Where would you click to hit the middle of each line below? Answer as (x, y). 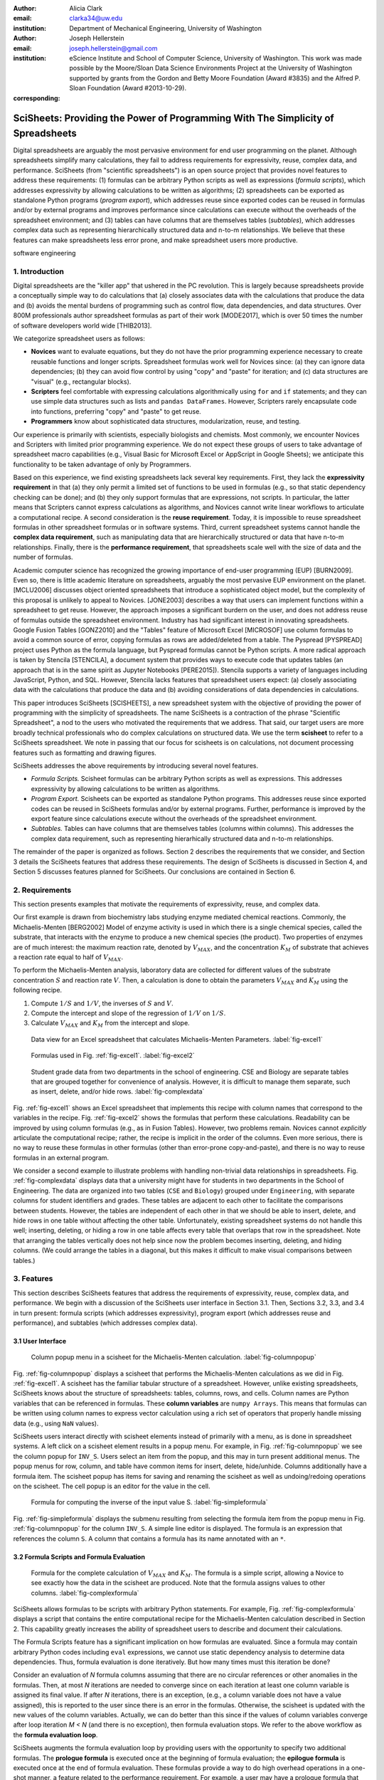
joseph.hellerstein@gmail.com (113, 48)
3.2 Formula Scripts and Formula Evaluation (79, 1556)
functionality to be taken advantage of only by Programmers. (102, 464)
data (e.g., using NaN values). (56, 1423)
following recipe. (38, 990)
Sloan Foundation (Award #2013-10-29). (128, 88)
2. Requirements (42, 890)
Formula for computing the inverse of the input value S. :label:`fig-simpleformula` (149, 1502)
